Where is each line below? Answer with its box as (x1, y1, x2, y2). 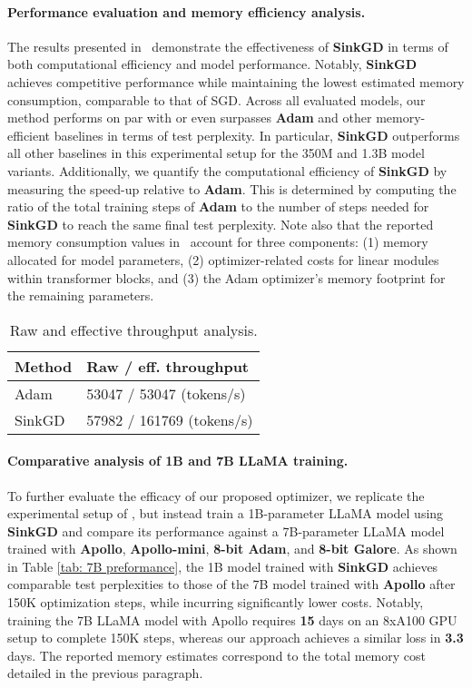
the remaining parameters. (7, 286, 154, 305)
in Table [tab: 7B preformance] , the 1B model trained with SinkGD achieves (7, 556, 438, 575)
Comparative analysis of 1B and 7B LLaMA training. (7, 451, 349, 470)
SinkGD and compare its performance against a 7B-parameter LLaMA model (7, 521, 445, 540)
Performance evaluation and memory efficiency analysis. (7, 2, 366, 21)
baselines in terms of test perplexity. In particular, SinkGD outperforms (54, 125, 460, 144)
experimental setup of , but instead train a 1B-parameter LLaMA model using (7, 504, 444, 523)
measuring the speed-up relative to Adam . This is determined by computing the (7, 179, 457, 198)
